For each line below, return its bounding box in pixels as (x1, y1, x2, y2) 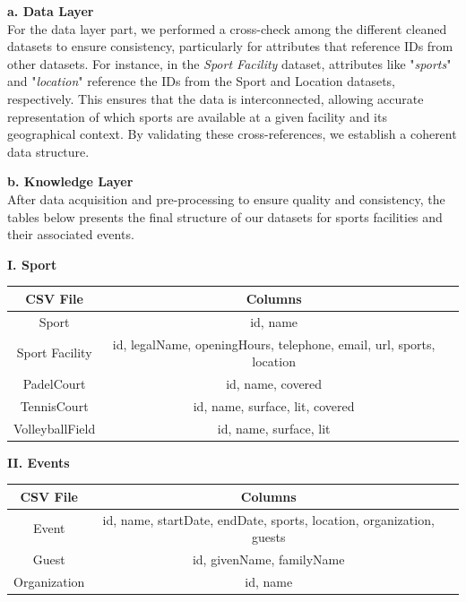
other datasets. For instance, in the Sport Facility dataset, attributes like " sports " (7, 54, 452, 73)
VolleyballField (13, 418, 96, 437)
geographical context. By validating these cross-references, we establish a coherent (7, 125, 457, 143)
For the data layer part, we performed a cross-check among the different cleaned (7, 19, 447, 38)
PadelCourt (22, 374, 86, 392)
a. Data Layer (7, 2, 94, 20)
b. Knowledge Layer (7, 172, 134, 191)
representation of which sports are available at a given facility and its (7, 107, 387, 125)
